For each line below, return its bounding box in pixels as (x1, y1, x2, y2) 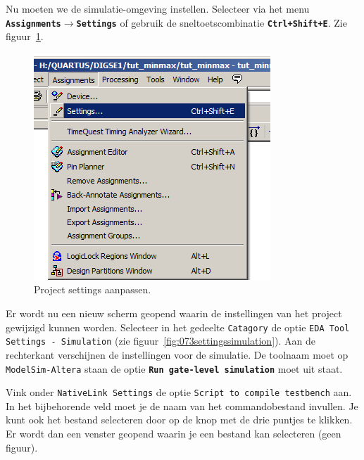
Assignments (6, 18, 61, 29)
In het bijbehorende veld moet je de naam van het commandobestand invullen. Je (6, 398, 358, 413)
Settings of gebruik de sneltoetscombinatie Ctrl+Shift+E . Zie (76, 15, 347, 30)
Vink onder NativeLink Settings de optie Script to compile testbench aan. (6, 385, 352, 400)
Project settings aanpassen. (34, 282, 151, 297)
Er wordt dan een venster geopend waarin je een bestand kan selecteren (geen (6, 426, 341, 441)
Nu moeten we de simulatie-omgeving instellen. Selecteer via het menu (6, 1, 310, 15)
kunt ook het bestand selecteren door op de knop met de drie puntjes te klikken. (6, 412, 353, 427)
